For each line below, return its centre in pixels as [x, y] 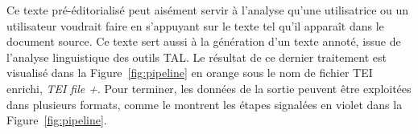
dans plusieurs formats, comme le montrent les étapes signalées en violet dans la [205, 104]
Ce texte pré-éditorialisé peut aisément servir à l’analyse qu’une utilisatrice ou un [208, 10]
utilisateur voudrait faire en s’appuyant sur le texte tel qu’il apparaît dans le [195, 25]
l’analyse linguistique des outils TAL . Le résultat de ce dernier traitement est [197, 57]
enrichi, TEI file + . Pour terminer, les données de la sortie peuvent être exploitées [209, 88]
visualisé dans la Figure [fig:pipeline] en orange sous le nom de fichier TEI [190, 73]
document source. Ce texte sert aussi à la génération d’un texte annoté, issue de [204, 41]
